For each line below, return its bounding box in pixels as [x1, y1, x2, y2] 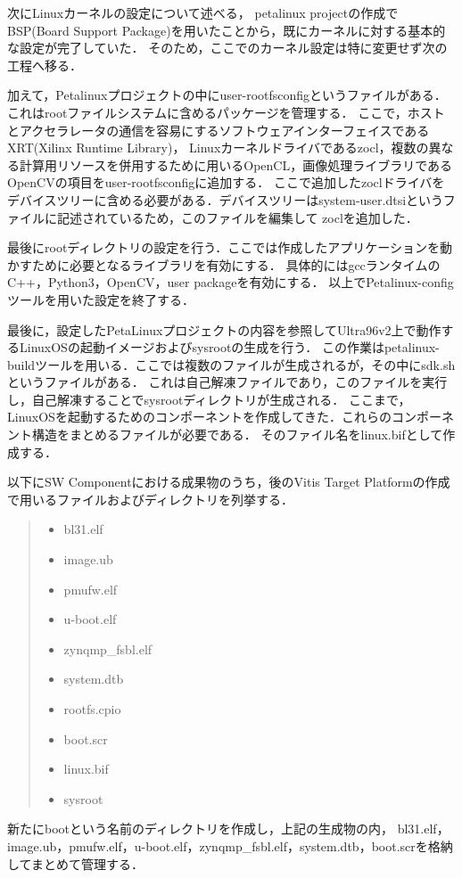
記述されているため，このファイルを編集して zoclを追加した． [56, 208, 418, 226]
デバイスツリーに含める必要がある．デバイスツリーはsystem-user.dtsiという [7, 190, 443, 209]
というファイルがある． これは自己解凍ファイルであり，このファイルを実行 [7, 373, 448, 391]
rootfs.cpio [63, 700, 121, 718]
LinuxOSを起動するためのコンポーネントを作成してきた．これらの [7, 407, 392, 426]
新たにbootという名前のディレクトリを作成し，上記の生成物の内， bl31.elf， [7, 819, 450, 838]
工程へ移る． [7, 55, 82, 74]
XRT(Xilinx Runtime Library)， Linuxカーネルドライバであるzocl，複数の [7, 138, 429, 157]
